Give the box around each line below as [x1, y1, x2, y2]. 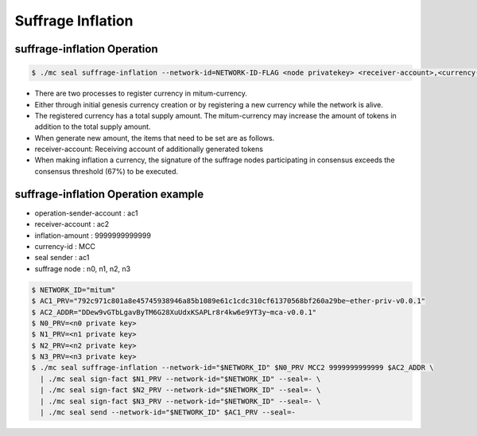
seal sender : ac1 [34, 253, 90, 263]
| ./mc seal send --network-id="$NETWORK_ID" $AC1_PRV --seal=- [40, 408, 296, 417]
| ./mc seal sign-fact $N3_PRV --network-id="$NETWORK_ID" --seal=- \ [40, 396, 321, 406]
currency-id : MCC [34, 241, 95, 251]
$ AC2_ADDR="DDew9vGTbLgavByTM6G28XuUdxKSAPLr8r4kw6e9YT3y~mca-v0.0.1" [31, 307, 317, 317]
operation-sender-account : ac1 [34, 208, 138, 218]
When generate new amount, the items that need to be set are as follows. [34, 133, 275, 142]
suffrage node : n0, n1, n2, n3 [34, 263, 131, 274]
